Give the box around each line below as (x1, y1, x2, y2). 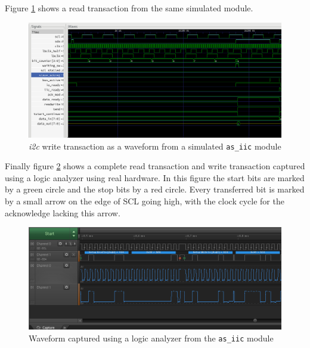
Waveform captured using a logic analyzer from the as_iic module (29, 331, 274, 344)
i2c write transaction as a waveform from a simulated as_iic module (29, 139, 281, 152)
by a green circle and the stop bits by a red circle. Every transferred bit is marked (5, 183, 305, 195)
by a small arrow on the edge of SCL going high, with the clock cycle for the (5, 194, 284, 207)
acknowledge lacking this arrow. (5, 206, 120, 219)
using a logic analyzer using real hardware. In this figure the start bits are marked (5, 171, 305, 184)
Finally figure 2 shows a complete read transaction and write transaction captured (5, 160, 305, 172)
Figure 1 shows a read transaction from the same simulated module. (5, 2, 253, 14)
